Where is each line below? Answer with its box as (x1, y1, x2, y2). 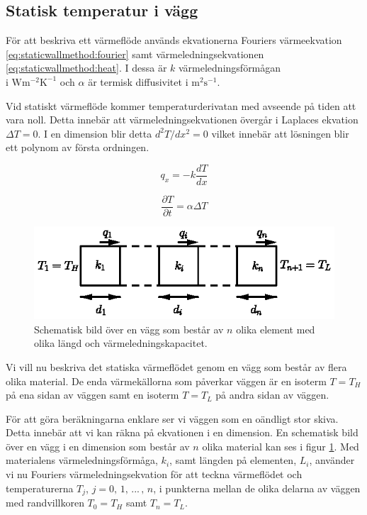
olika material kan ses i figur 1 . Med (202, 438, 359, 453)
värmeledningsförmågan (179, 60, 281, 75)
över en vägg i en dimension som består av (6, 438, 190, 453)
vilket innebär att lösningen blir (211, 126, 349, 140)
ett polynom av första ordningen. (6, 140, 149, 155)
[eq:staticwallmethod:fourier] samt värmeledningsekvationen (6, 46, 264, 61)
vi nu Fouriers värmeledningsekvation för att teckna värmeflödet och (6, 467, 303, 482)
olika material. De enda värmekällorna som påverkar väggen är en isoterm (6, 373, 327, 388)
